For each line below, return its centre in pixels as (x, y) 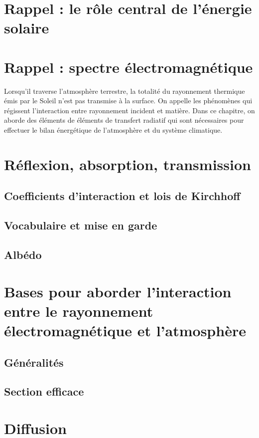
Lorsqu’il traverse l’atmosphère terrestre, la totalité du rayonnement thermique (125, 91)
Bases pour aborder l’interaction (118, 291)
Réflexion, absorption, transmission (128, 164)
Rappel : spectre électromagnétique (129, 67)
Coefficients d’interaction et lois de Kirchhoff (122, 196)
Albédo (23, 254)
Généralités (34, 362)
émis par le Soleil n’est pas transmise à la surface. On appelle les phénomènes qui (128, 101)
